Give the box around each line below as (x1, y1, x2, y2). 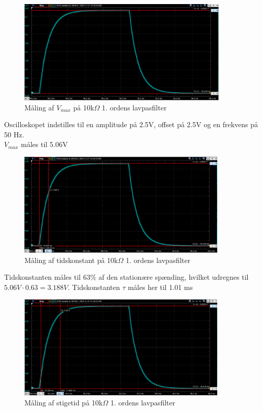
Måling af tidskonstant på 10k (24, 254, 118, 265)
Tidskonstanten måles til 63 (4, 272, 91, 282)
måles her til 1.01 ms (128, 281, 193, 292)
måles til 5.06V (21, 139, 68, 150)
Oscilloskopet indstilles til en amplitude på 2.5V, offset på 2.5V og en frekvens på (4, 119, 258, 130)
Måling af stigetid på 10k (24, 397, 103, 407)
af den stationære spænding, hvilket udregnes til (98, 272, 249, 282)
